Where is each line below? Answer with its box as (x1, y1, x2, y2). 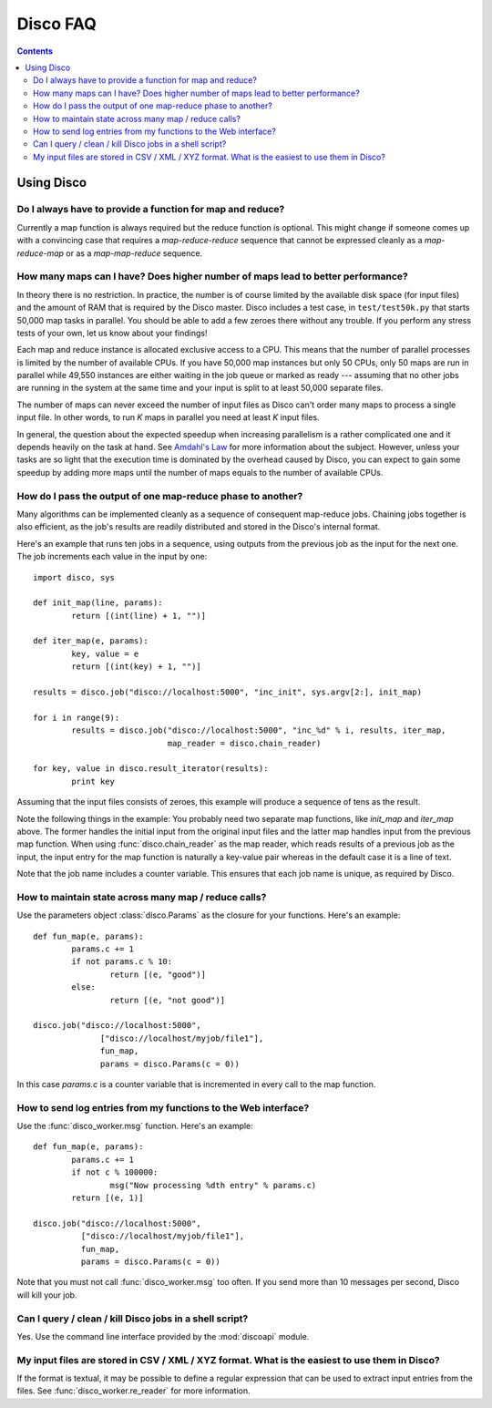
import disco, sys (33, 572, 116, 582)
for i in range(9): (33, 712, 120, 723)
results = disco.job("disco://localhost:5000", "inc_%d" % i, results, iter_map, (71, 725, 446, 735)
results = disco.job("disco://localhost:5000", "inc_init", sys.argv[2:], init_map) (33, 687, 423, 697)
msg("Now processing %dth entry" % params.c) (109, 1180, 317, 1190)
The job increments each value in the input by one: (16, 551, 208, 562)
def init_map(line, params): (33, 598, 163, 608)
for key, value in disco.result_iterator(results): (33, 764, 269, 774)
